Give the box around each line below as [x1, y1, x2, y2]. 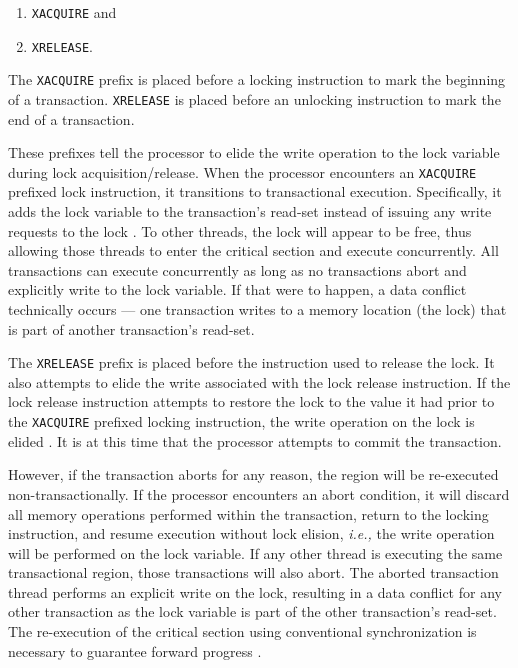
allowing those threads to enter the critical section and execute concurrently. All [8, 240, 499, 261]
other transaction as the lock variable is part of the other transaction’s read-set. [8, 601, 497, 622]
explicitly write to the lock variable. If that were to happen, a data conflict [8, 279, 467, 300]
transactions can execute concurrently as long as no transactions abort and [8, 259, 467, 280]
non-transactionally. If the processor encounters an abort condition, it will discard [8, 483, 510, 504]
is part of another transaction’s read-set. [8, 318, 255, 339]
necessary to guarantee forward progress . [8, 640, 262, 661]
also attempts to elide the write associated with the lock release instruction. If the [8, 371, 511, 392]
